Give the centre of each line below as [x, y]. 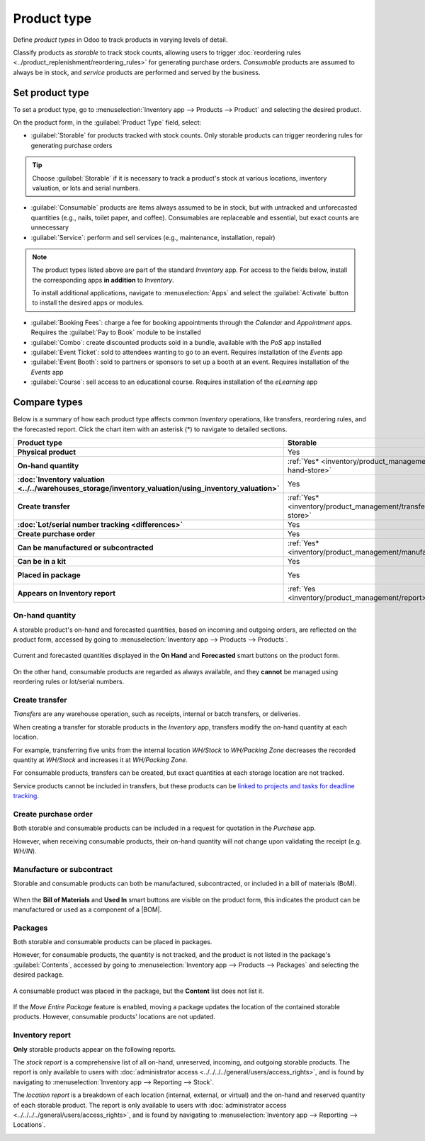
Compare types [48, 403]
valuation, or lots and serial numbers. [86, 188]
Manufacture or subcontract [63, 869]
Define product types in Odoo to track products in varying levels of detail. [120, 40]
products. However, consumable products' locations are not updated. [114, 1017]
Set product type [51, 92]
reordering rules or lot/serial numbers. [69, 682]
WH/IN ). [25, 851]
